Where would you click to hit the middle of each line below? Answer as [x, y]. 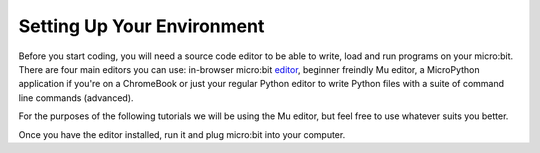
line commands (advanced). [76, 97]
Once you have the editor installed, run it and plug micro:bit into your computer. [182, 134]
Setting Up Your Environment [141, 26]
